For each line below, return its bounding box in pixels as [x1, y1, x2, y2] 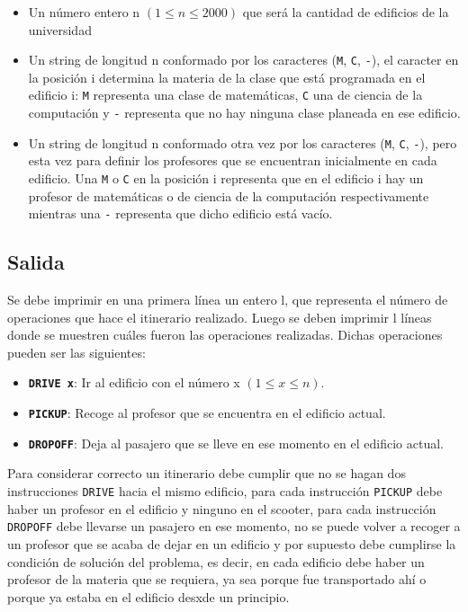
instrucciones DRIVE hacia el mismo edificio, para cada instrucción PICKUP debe [7, 482, 443, 501]
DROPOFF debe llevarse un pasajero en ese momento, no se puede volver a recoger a [7, 517, 461, 536]
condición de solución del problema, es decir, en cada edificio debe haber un [7, 552, 425, 571]
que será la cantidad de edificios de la [242, 3, 449, 21]
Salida [7, 248, 65, 276]
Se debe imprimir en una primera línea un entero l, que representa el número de [7, 290, 448, 309]
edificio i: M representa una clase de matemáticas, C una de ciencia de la [28, 85, 423, 104]
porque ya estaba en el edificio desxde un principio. [7, 587, 290, 606]
